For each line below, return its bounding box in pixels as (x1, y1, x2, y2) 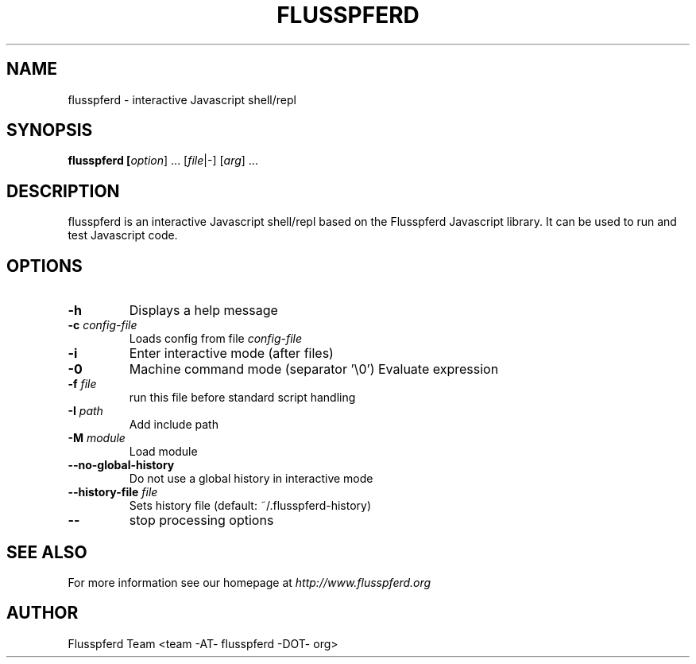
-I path (68, 404, 103, 418)
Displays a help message (129, 302, 278, 319)
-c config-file (68, 318, 137, 332)
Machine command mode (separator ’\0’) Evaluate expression (129, 361, 499, 378)
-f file (68, 377, 97, 391)
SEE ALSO (6, 542, 87, 562)
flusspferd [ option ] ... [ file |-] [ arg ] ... (68, 153, 258, 168)
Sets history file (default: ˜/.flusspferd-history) (129, 499, 372, 513)
